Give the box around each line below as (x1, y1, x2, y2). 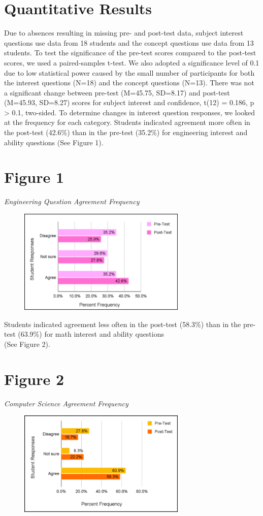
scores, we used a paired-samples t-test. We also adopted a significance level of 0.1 (4, 57, 259, 68)
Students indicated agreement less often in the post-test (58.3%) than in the (4, 318, 241, 329)
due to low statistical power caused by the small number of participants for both (4, 67, 255, 78)
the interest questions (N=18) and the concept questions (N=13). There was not (4, 77, 254, 88)
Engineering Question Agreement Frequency (4, 196, 140, 207)
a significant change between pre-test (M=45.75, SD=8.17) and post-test (4, 87, 230, 98)
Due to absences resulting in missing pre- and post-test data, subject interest (4, 27, 244, 38)
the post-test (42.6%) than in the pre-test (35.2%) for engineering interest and (4, 127, 248, 138)
